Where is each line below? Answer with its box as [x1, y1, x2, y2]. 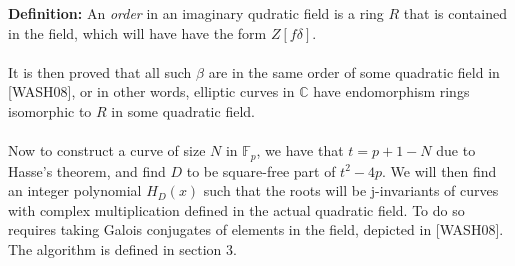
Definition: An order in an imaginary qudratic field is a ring [8, 3, 384, 23]
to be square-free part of [186, 160, 336, 181]
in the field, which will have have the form [8, 22, 267, 43]
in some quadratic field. [111, 100, 255, 121]
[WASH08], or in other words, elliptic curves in [8, 81, 295, 102]
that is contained [403, 3, 507, 23]
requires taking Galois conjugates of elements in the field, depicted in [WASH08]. [8, 219, 504, 240]
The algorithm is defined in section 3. [8, 238, 237, 259]
